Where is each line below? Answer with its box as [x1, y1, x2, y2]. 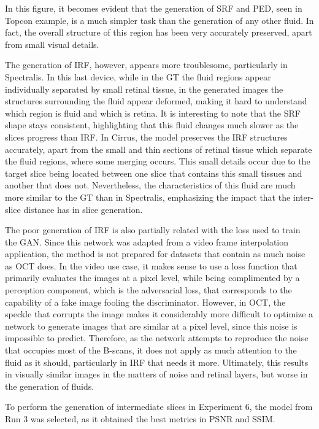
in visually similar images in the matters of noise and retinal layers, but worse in [5, 368, 308, 381]
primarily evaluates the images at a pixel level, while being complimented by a [5, 271, 300, 284]
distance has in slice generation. [23, 203, 143, 215]
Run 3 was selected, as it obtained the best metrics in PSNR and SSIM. [5, 412, 275, 425]
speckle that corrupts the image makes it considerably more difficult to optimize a [5, 307, 313, 320]
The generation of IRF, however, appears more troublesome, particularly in [5, 58, 288, 71]
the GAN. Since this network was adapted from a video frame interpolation [5, 235, 289, 248]
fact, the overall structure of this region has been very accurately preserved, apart [5, 26, 312, 39]
